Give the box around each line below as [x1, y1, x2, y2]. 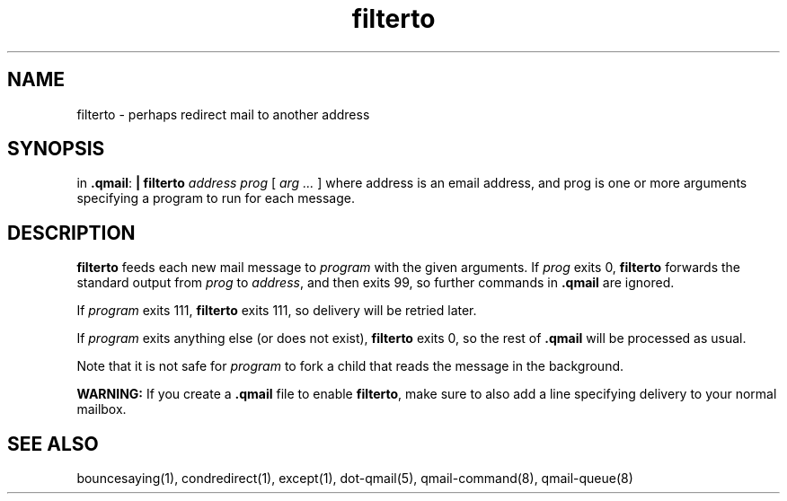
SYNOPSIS [7, 137, 105, 161]
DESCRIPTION [7, 221, 136, 244]
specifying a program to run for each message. [76, 190, 355, 207]
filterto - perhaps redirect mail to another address [76, 106, 370, 122]
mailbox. [76, 401, 127, 417]
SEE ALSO [7, 432, 99, 455]
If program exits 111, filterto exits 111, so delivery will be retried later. [76, 303, 477, 319]
